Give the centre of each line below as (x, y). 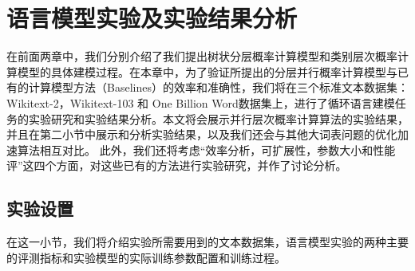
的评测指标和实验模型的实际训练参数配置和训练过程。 (146, 257)
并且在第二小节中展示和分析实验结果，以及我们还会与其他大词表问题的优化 (202, 134)
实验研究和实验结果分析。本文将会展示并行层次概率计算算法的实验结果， (218, 118)
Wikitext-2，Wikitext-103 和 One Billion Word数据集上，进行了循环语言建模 (201, 102)
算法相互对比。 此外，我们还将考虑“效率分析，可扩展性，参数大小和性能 (206, 149)
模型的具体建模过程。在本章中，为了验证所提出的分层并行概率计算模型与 (207, 71)
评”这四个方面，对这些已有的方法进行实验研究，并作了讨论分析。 (177, 165)
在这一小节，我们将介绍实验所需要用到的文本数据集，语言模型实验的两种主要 (207, 242)
